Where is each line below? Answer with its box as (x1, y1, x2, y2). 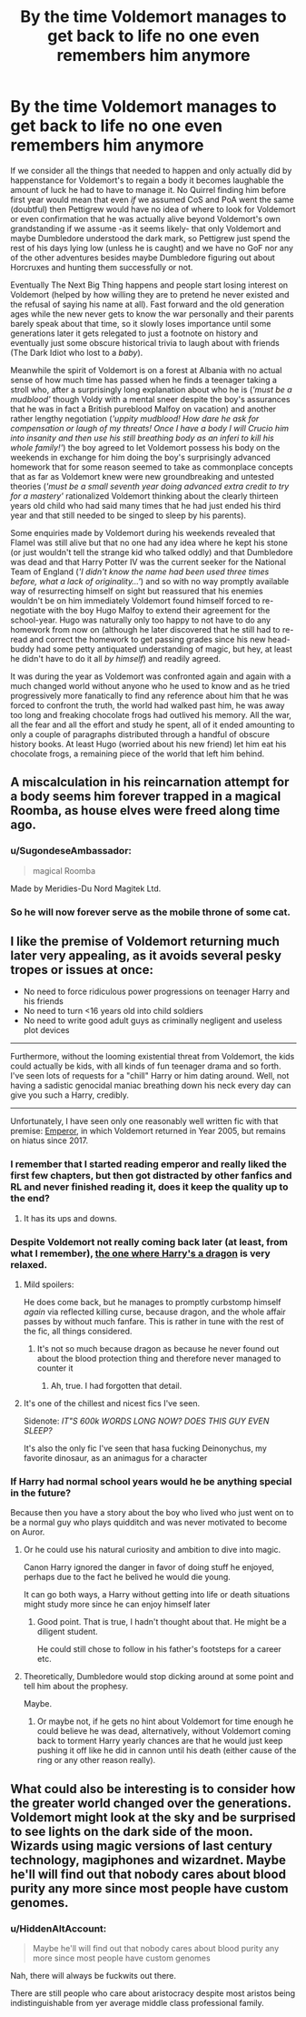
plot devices (23, 1025, 70, 1036)
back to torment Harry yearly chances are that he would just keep (36, 1736, 283, 1747)
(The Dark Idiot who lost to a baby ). (10, 347, 143, 358)
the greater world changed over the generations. (10, 1795, 291, 1810)
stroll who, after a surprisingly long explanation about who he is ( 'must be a (10, 384, 293, 395)
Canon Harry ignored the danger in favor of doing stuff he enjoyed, (23, 1562, 275, 1573)
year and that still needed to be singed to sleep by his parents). (10, 510, 247, 521)
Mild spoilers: (23, 1279, 74, 1290)
